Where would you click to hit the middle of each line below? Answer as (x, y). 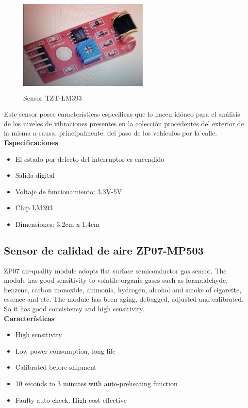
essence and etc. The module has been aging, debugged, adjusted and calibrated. (124, 299)
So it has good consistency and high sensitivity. (74, 309)
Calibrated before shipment (56, 367)
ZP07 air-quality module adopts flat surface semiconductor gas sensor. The (115, 270)
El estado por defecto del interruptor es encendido (90, 159)
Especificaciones (31, 142)
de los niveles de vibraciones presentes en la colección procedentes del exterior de (124, 123)
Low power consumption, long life (65, 350)
